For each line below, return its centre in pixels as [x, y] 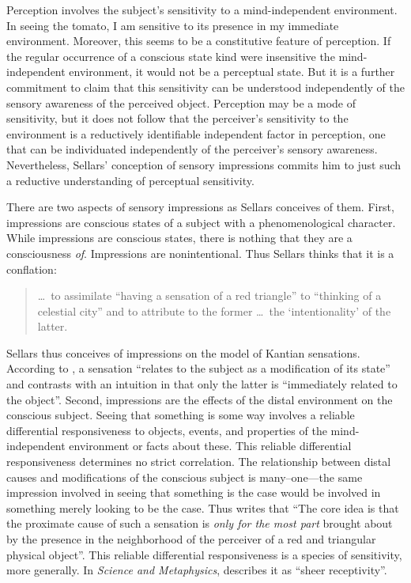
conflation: [32, 269]
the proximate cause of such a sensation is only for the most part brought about [200, 523]
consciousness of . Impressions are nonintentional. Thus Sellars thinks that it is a [200, 253]
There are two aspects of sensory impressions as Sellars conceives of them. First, [200, 207]
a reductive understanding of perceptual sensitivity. [130, 180]
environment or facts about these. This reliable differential [210, 446]
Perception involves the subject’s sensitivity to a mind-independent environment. [202, 9]
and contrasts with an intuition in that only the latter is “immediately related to [202, 384]
